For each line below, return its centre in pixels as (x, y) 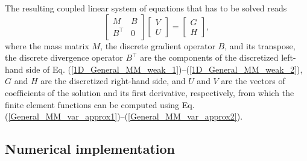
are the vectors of (253, 81)
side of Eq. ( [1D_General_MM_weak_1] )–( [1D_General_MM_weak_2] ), (164, 69)
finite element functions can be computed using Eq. (100, 104)
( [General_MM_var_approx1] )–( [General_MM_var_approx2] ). (124, 116)
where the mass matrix (47, 45)
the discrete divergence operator (64, 57)
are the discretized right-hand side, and (113, 81)
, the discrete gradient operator (158, 45)
